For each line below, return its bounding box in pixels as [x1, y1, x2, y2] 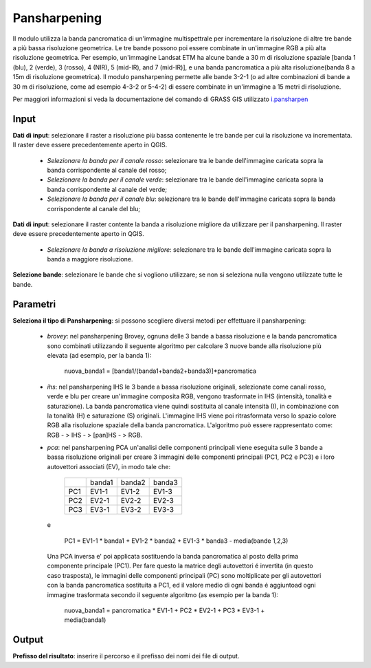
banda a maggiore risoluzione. [47, 255, 133, 263]
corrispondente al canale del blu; [47, 204, 141, 213]
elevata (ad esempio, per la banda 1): [47, 351, 152, 359]
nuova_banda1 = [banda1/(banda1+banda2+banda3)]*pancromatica [64, 367, 257, 375]
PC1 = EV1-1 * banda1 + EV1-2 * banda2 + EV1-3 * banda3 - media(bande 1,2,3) [64, 537, 289, 545]
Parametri [12, 298, 56, 310]
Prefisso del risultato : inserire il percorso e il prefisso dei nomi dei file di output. [12, 652, 240, 660]
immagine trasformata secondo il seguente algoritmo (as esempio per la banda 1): [47, 590, 278, 599]
